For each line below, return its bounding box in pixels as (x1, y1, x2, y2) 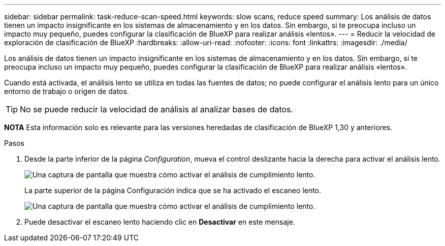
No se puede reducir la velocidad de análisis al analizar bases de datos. (20, 104, 294, 114)
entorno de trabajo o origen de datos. (4, 87, 129, 96)
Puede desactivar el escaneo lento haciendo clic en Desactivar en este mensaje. (24, 218, 295, 226)
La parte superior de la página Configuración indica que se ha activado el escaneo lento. (24, 186, 322, 195)
